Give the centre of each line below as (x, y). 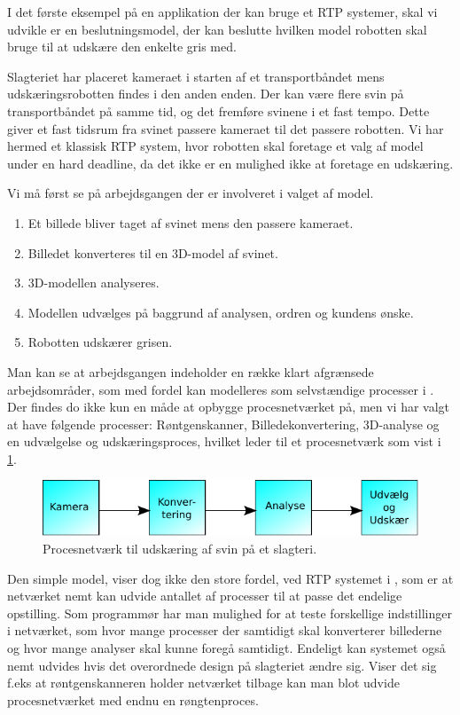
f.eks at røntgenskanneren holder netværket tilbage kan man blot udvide (203, 683)
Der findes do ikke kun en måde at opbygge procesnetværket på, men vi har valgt (229, 407)
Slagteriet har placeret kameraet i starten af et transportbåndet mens (196, 76)
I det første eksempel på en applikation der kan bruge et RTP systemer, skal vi (222, 12)
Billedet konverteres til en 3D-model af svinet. (153, 252)
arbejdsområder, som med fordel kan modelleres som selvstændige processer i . (221, 389)
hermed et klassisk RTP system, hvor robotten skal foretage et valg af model (215, 146)
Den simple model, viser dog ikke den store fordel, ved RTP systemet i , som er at (230, 578)
